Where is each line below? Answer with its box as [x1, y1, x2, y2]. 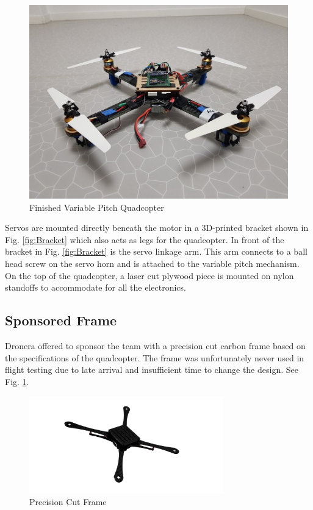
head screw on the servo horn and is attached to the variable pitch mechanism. [5, 257, 300, 269]
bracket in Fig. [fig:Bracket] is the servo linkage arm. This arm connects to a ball [5, 245, 308, 258]
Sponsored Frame [5, 311, 117, 330]
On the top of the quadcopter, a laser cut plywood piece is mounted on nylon [5, 269, 294, 282]
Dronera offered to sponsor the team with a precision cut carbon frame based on [5, 339, 306, 352]
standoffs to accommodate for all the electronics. [5, 281, 186, 294]
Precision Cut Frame [29, 495, 107, 508]
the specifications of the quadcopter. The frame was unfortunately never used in [5, 351, 304, 364]
